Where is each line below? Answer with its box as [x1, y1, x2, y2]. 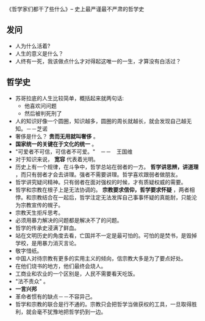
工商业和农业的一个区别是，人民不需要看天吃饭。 [15, 270, 138, 277]
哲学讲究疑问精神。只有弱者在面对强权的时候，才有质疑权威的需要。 [15, 178, 187, 186]
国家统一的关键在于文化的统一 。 [15, 140, 98, 148]
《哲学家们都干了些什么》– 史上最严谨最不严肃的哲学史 [6, 5, 145, 12]
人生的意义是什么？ [15, 49, 64, 57]
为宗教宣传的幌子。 [15, 201, 64, 209]
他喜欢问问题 [24, 102, 57, 109]
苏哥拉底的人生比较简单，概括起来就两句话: [15, 94, 124, 102]
